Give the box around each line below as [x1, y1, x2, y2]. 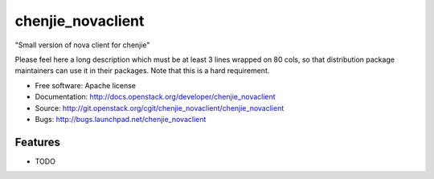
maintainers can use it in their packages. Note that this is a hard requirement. [14, 66, 270, 75]
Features [14, 135, 60, 148]
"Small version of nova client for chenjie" [14, 40, 150, 50]
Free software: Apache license [35, 80, 137, 90]
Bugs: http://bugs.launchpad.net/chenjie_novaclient [35, 114, 207, 124]
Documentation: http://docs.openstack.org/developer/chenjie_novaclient [35, 92, 276, 102]
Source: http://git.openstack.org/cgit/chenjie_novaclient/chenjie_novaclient [35, 103, 285, 112]
